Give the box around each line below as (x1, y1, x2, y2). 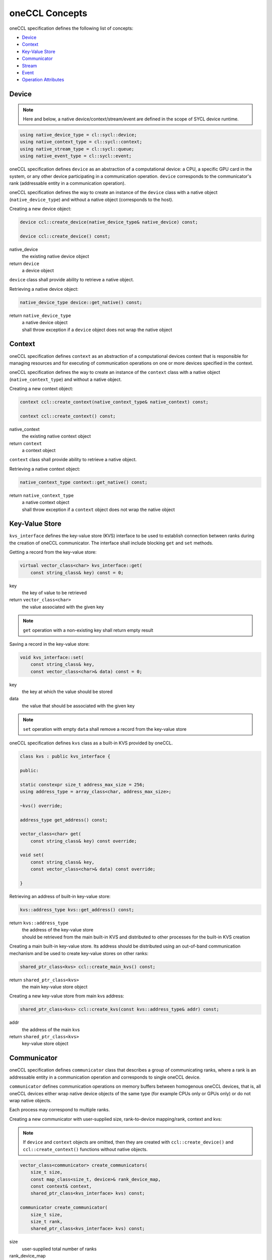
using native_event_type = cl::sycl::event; (20, 153, 132, 159)
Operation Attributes (22, 77, 64, 83)
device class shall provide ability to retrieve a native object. (9, 277, 134, 283)
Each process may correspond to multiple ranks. (9, 1107, 110, 1113)
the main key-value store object (22, 983, 88, 990)
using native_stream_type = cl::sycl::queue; (20, 146, 134, 152)
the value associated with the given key (22, 604, 104, 610)
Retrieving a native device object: (9, 286, 79, 292)
